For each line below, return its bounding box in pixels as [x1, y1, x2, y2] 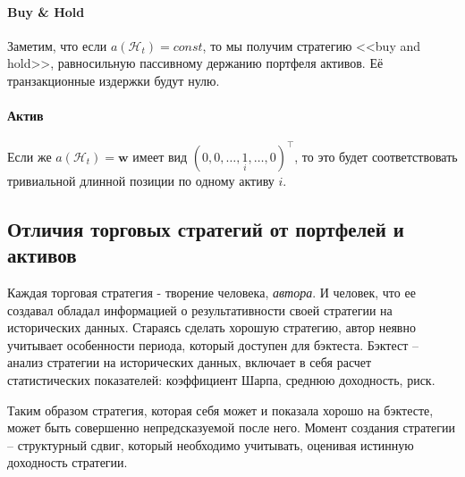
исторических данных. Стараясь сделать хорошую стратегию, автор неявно [7, 318, 416, 337]
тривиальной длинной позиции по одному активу [7, 171, 275, 189]
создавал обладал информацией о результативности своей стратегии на [7, 300, 393, 319]
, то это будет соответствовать [294, 146, 458, 165]
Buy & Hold [7, 2, 85, 21]
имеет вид [132, 146, 188, 165]
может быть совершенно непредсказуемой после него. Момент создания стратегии [7, 418, 456, 437]
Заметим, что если [7, 36, 107, 54]
